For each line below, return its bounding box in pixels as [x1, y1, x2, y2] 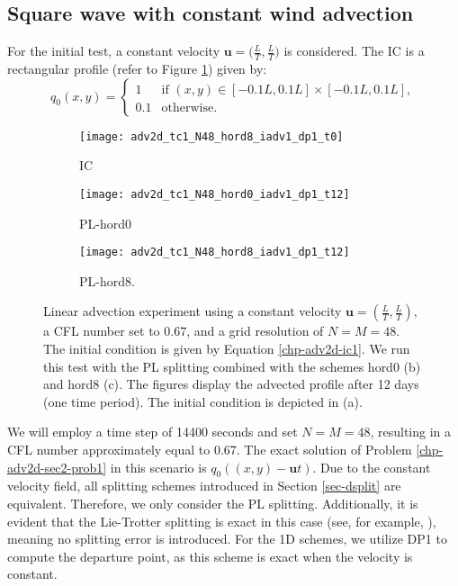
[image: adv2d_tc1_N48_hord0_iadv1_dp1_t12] [79, 187, 350, 201]
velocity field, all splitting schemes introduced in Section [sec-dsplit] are [7, 476, 401, 495]
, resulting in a [370, 422, 452, 441]
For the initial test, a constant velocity [7, 41, 220, 60]
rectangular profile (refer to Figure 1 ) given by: [7, 59, 267, 78]
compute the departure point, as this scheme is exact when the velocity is [7, 546, 413, 565]
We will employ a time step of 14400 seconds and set [7, 422, 298, 441]
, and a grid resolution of [186, 321, 324, 340]
